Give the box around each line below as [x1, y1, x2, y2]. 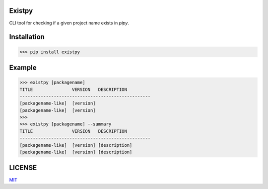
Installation [9, 33, 45, 41]
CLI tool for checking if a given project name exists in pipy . [9, 20, 129, 26]
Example [9, 63, 37, 72]
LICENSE [9, 164, 37, 172]
